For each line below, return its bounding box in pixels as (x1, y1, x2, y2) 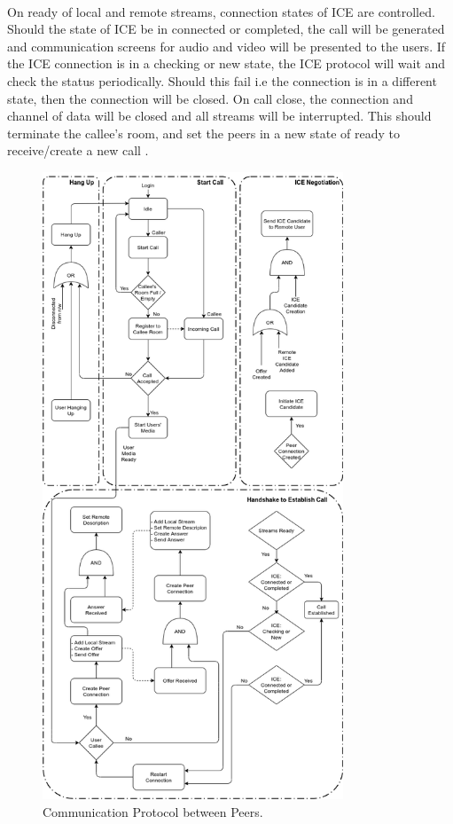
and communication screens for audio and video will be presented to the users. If (7, 36, 446, 55)
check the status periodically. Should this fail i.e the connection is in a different (7, 71, 437, 90)
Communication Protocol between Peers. (43, 802, 263, 820)
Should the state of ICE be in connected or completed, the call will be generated (7, 20, 445, 38)
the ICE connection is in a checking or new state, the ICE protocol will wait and (7, 54, 446, 73)
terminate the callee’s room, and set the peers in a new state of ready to (7, 123, 400, 142)
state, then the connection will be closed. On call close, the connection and (7, 89, 413, 107)
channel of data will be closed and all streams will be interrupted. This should (7, 106, 432, 125)
